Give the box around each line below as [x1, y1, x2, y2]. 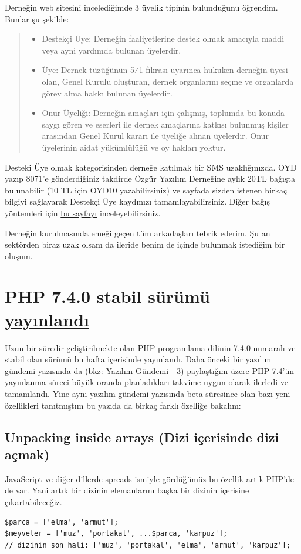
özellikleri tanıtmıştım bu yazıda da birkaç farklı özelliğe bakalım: [5, 399, 241, 411]
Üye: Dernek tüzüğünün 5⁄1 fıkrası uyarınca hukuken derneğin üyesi [42, 64, 288, 76]
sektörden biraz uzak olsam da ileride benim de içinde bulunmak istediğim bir [5, 238, 285, 251]
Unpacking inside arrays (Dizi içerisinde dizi [5, 428, 279, 446]
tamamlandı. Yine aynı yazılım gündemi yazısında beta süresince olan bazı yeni [5, 387, 290, 399]
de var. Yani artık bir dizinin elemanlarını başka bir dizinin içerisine [5, 484, 249, 496]
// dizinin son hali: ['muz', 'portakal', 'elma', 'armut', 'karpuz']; [5, 540, 290, 549]
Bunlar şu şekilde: [5, 12, 69, 25]
